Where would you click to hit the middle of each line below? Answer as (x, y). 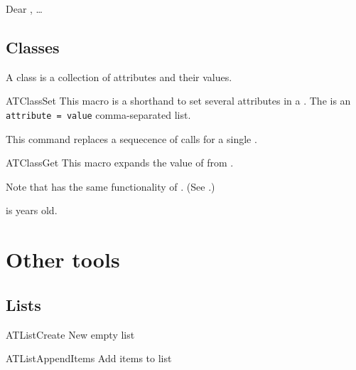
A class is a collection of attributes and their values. (119, 76)
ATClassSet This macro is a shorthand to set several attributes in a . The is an (178, 101)
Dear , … (24, 9)
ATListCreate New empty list (70, 334)
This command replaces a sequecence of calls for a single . (131, 138)
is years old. (32, 210)
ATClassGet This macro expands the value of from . (120, 163)
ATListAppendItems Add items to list (89, 358)
